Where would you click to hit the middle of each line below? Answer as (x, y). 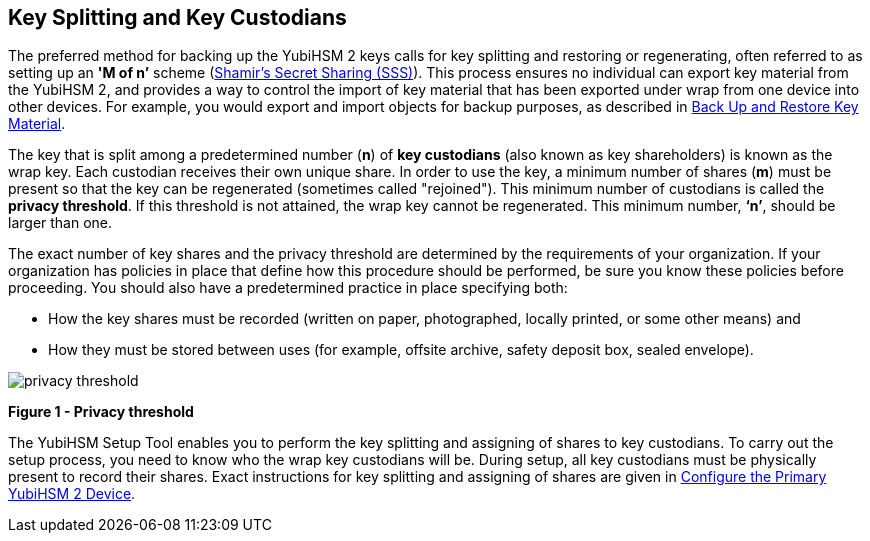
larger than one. (60, 223)
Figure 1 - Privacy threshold (101, 412)
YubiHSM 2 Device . (72, 494)
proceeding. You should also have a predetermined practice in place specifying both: (288, 288)
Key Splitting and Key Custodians (177, 17)
